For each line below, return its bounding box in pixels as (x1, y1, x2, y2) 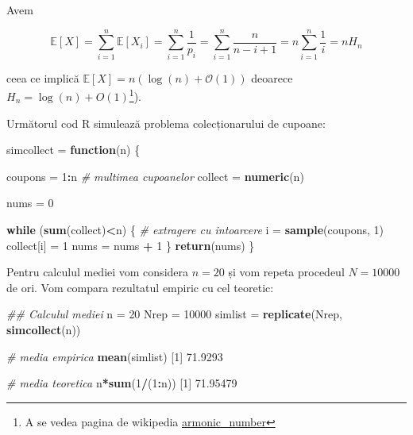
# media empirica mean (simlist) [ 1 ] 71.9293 (6, 348, 223, 364)
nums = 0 (6, 194, 54, 211)
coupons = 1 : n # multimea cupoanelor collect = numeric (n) (6, 167, 304, 184)
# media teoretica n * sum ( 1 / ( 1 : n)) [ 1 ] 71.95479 (6, 375, 237, 391)
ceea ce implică (6, 69, 79, 86)
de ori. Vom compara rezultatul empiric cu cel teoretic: (6, 279, 274, 295)
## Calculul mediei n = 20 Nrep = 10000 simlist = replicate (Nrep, (6, 306, 342, 322)
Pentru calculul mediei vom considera (6, 264, 189, 280)
